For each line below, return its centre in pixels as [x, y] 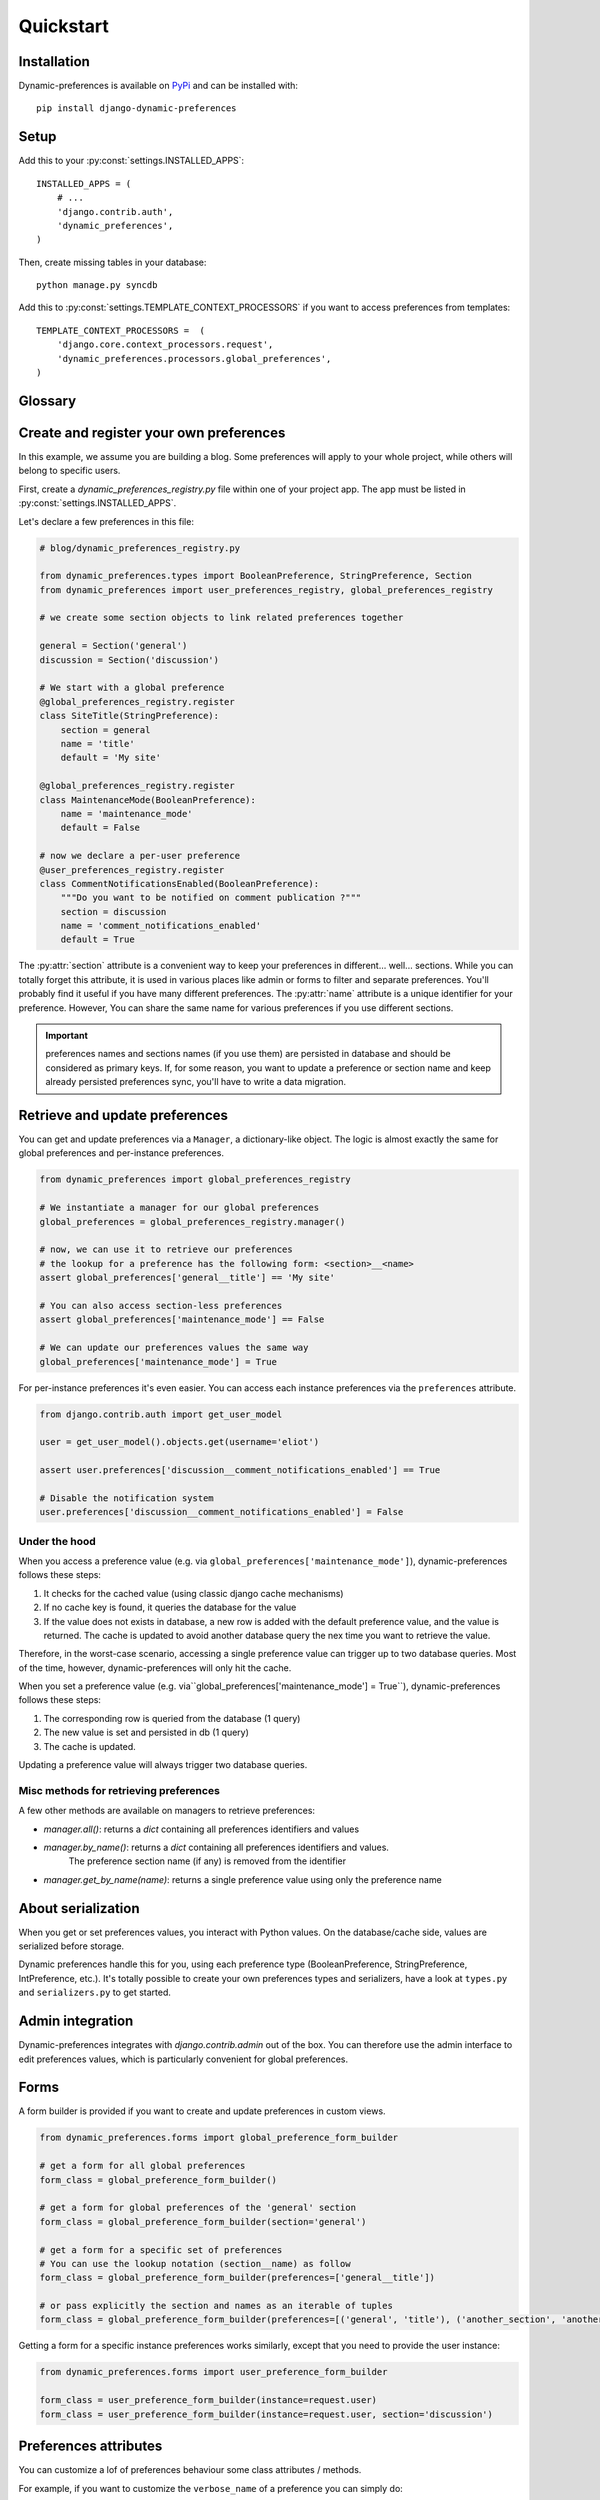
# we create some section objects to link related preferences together [221, 618]
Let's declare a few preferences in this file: [106, 521]
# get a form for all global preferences [142, 2166]
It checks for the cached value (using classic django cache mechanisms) [193, 1593]
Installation [54, 61]
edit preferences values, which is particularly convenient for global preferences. [183, 2059]
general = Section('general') [113, 646]
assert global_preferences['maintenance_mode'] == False [182, 1319]
